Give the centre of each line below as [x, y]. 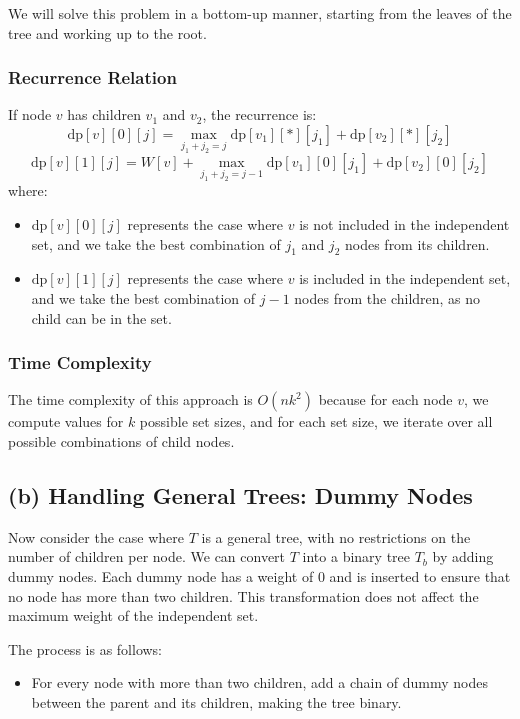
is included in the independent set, [405, 278]
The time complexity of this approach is [130, 399]
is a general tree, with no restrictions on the [336, 536]
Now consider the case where [96, 536]
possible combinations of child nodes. [121, 440]
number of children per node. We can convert [147, 556]
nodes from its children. [417, 243]
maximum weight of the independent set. [133, 615]
